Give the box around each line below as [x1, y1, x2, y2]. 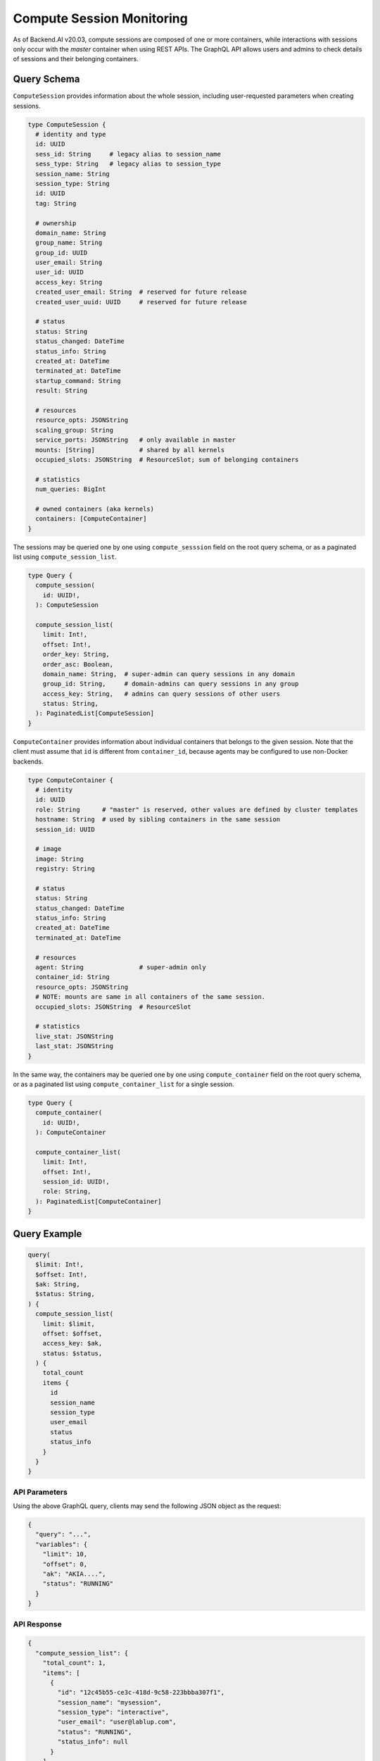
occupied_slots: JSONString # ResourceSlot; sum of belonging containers [35, 455, 299, 463]
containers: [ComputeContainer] [35, 515, 147, 523]
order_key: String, [42, 650, 110, 659]
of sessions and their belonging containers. [13, 55, 139, 63]
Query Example [13, 1228, 82, 1240]
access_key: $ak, [42, 1339, 103, 1348]
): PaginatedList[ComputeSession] [35, 709, 155, 718]
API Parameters [13, 1487, 68, 1497]
